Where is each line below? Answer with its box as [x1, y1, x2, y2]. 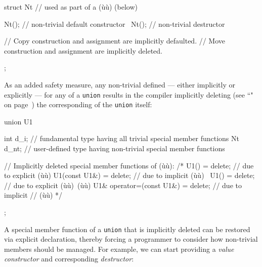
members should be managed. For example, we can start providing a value [4, 243, 234, 254]
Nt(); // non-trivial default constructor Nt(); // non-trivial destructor [4, 18, 225, 29]
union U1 [4, 116, 33, 126]
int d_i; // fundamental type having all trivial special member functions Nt [4, 133, 239, 144]
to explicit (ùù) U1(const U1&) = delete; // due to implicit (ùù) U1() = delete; [4, 170, 255, 181]
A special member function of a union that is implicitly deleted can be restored [4, 224, 250, 234]
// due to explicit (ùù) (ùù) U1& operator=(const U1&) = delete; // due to [4, 180, 242, 190]
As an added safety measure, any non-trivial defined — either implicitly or [4, 79, 235, 90]
